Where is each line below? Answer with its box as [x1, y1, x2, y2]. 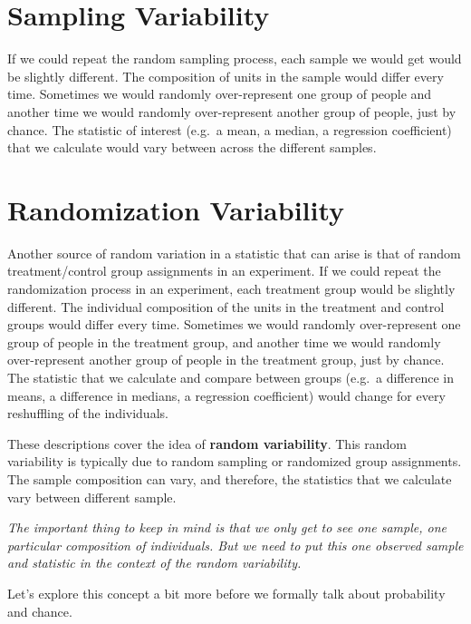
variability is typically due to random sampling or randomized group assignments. [7, 452, 462, 471]
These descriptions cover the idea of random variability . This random [7, 434, 407, 453]
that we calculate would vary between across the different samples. [7, 138, 377, 157]
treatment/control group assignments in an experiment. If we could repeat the [7, 261, 441, 280]
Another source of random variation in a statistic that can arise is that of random [7, 243, 461, 262]
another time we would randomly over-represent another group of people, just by [7, 102, 457, 121]
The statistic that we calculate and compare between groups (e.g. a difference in [7, 367, 455, 386]
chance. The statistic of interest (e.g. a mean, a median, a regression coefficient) [7, 120, 452, 139]
